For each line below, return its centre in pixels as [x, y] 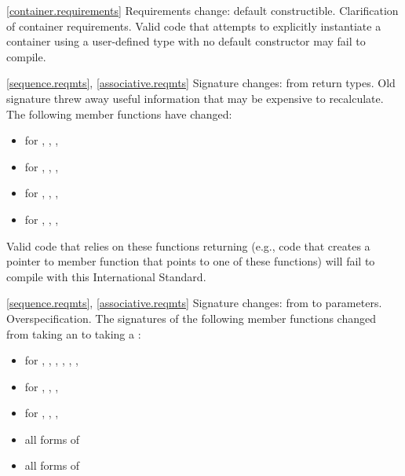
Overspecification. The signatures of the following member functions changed [191, 318]
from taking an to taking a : [74, 333]
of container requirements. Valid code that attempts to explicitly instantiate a [194, 26]
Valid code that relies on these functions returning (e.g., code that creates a [188, 245]
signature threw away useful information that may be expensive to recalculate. [195, 98]
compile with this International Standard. [106, 276]
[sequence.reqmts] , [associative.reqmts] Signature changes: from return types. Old [201, 83]
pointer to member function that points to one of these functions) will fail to [191, 261]
